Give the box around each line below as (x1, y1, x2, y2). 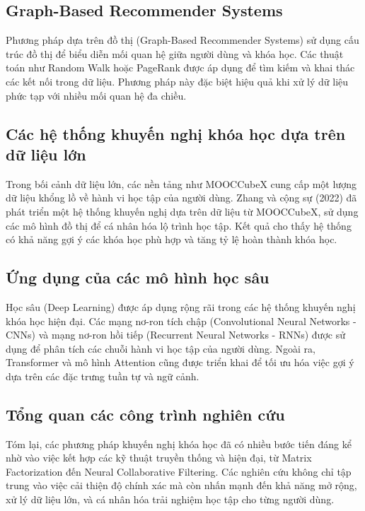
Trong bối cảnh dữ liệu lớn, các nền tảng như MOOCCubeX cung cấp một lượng (6, 176, 357, 191)
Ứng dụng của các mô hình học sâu (6, 266, 270, 288)
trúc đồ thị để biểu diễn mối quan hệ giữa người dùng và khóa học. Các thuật (6, 46, 344, 61)
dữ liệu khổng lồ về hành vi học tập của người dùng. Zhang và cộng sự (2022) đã (6, 190, 357, 205)
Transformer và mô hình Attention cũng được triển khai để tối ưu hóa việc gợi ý (6, 355, 354, 370)
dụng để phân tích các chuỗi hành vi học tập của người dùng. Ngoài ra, (6, 341, 315, 356)
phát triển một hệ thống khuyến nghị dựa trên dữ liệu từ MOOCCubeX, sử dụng (6, 204, 359, 218)
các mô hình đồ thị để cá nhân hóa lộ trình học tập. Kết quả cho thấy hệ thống (6, 218, 352, 233)
